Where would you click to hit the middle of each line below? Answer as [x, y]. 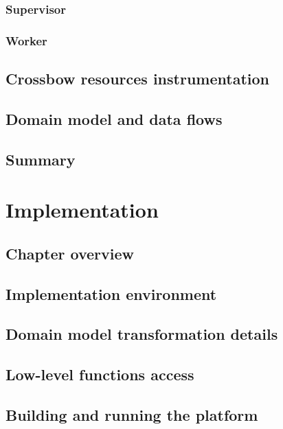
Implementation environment [111, 293]
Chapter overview [70, 253]
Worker [26, 40]
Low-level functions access [100, 374]
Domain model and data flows [114, 118]
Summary [41, 159]
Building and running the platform [132, 414]
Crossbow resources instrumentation [137, 79]
